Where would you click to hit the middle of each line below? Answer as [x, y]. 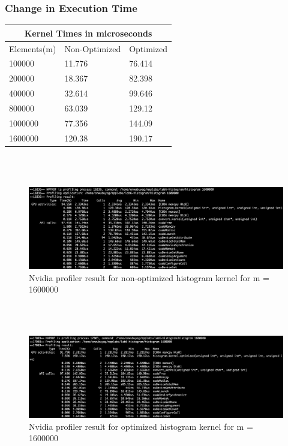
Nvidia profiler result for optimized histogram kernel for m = [141, 426]
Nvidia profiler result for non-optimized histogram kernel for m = [149, 277]
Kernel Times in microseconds [88, 33]
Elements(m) [33, 48]
